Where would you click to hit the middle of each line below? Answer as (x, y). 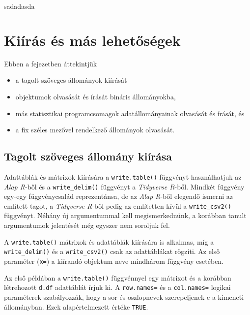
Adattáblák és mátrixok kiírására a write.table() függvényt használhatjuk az (123, 176)
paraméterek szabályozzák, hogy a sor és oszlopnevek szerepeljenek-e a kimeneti (124, 297)
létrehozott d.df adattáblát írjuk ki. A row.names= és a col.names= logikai (117, 287)
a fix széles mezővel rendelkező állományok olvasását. (95, 130)
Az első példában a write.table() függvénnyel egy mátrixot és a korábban (118, 277)
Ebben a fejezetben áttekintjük (51, 63)
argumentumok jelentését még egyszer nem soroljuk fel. (87, 225)
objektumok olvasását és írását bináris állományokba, (96, 96)
